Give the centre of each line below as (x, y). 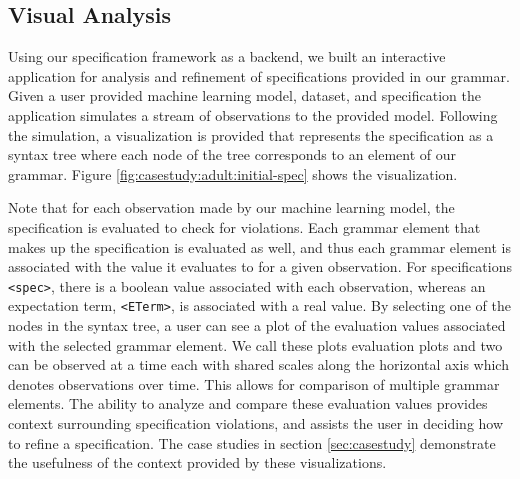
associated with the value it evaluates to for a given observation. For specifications (260, 266)
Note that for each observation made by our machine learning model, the (231, 207)
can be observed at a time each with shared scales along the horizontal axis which (258, 364)
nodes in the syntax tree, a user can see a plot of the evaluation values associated (257, 325)
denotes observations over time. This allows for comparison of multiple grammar (254, 383)
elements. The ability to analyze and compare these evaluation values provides (248, 403)
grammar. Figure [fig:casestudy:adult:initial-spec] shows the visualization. (233, 173)
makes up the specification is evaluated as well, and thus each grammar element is (259, 246)
